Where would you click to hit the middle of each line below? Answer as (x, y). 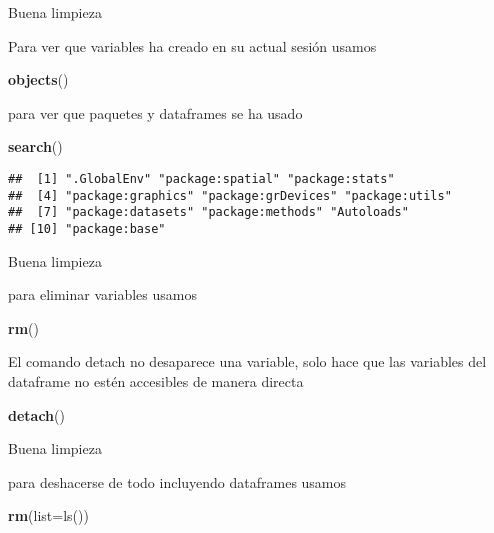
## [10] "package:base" (87, 228)
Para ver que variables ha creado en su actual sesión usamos (192, 45)
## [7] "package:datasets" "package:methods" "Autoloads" (208, 212)
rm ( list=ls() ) (48, 515)
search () (35, 146)
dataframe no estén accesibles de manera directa (156, 380)
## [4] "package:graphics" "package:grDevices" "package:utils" (230, 195)
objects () (38, 79)
